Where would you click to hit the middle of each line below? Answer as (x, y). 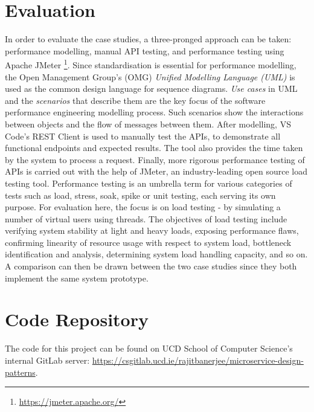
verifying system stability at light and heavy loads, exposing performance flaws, (152, 230)
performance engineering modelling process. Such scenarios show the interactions (154, 112)
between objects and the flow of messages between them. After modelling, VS (148, 124)
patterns (20, 372)
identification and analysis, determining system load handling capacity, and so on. (156, 254)
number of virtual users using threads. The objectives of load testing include (146, 218)
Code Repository (77, 319)
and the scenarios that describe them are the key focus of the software (135, 100)
